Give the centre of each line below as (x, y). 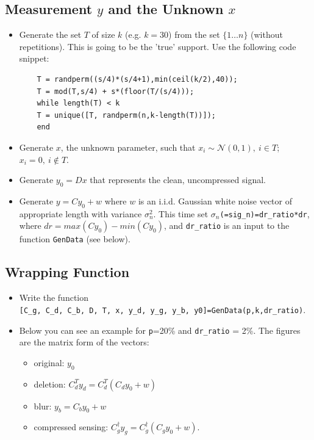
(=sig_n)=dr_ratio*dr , (265, 213)
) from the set (194, 34)
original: (49, 362)
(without (267, 34)
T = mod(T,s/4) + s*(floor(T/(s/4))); (116, 91)
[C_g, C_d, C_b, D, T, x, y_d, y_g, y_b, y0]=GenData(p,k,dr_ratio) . (162, 309)
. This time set (181, 213)
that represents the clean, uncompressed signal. (178, 180)
